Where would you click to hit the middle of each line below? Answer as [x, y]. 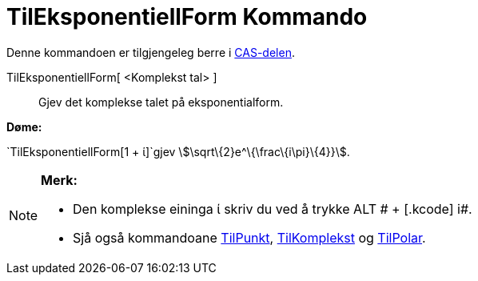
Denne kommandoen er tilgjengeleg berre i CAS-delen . [151, 52]
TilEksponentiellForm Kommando [187, 17]
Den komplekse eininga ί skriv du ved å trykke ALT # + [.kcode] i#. [273, 209]
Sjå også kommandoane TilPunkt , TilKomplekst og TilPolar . [249, 237]
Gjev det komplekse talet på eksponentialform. [161, 102]
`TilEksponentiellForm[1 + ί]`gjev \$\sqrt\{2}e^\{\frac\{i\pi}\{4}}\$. [178, 151]
